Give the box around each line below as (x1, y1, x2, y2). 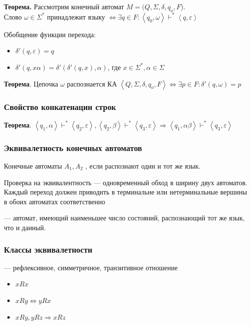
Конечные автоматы (4, 161, 62, 171)
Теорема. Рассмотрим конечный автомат (4, 1, 124, 11)
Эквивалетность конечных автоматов (4, 141, 142, 153)
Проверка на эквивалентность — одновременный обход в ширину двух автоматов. (4, 177, 248, 187)
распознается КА (67, 78, 117, 88)
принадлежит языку (47, 11, 105, 22)
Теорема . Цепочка (4, 78, 58, 88)
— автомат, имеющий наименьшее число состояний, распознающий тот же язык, (4, 213, 245, 223)
